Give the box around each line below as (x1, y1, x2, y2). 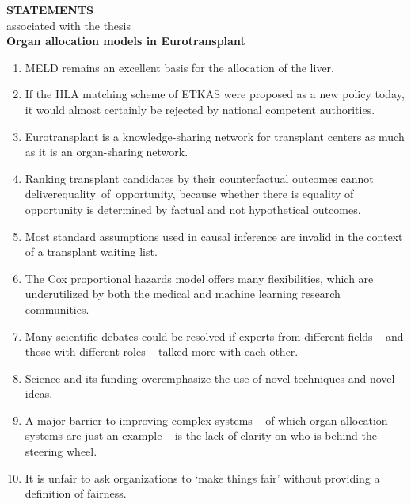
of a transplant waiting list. (25, 243, 158, 260)
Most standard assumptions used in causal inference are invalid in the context (25, 227, 403, 244)
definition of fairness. (25, 485, 127, 502)
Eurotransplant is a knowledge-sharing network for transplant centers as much (25, 128, 405, 144)
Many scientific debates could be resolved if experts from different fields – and (25, 327, 404, 344)
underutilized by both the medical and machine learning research (25, 285, 341, 302)
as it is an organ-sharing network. (25, 143, 188, 160)
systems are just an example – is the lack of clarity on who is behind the (25, 427, 378, 444)
